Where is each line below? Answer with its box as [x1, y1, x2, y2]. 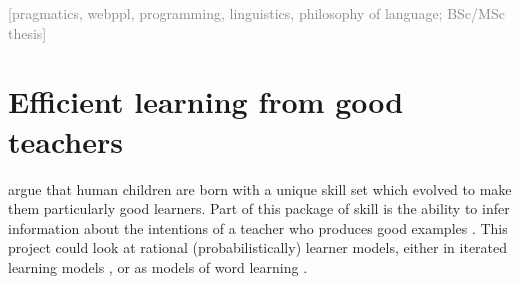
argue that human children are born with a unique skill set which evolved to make [8, 178, 512, 199]
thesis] [8, 22, 47, 43]
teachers [8, 120, 123, 161]
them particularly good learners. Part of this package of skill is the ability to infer [8, 198, 510, 219]
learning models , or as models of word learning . [8, 256, 308, 277]
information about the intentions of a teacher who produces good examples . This [8, 217, 508, 238]
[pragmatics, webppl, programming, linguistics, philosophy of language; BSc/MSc [8, 3, 505, 23]
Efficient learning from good [8, 81, 404, 122]
